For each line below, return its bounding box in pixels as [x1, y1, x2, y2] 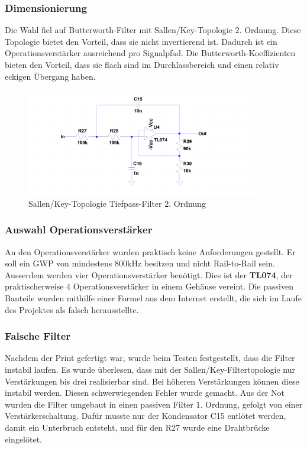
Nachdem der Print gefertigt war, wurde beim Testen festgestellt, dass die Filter [5, 352, 295, 364]
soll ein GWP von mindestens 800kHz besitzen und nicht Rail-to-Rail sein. [5, 257, 275, 269]
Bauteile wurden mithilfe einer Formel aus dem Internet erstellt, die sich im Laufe [5, 291, 302, 304]
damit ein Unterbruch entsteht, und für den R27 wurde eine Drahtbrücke [5, 421, 270, 433]
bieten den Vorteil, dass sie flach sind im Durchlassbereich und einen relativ [5, 58, 279, 70]
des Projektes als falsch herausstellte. [5, 303, 139, 315]
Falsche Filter [5, 328, 71, 343]
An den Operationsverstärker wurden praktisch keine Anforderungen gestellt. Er [5, 245, 296, 258]
